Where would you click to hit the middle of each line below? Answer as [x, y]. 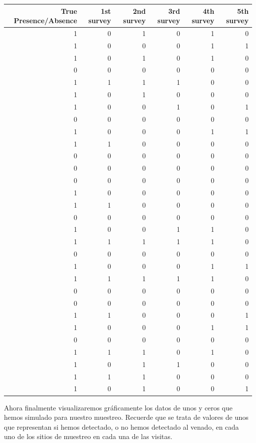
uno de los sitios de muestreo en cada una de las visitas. [88, 436]
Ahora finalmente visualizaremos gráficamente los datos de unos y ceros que [118, 407]
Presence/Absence [46, 20]
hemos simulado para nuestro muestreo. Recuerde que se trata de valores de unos [126, 417]
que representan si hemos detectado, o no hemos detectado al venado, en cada [122, 426]
